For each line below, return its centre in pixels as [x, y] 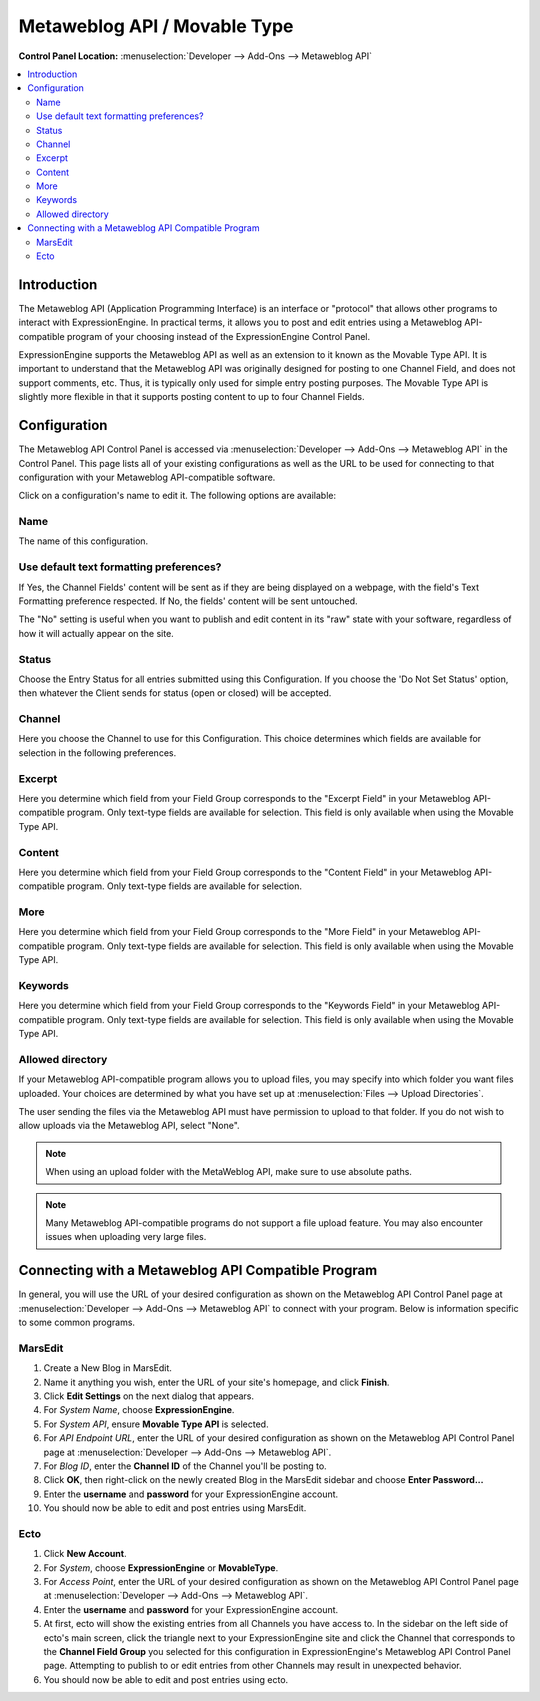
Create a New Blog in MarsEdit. [107, 1368]
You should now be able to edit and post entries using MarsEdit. [175, 1508]
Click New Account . [85, 1554]
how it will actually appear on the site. [96, 633]
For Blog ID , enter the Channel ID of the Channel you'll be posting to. [185, 1466]
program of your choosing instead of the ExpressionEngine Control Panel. [218, 336]
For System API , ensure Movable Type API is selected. [156, 1424]
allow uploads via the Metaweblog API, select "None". [129, 1126]
